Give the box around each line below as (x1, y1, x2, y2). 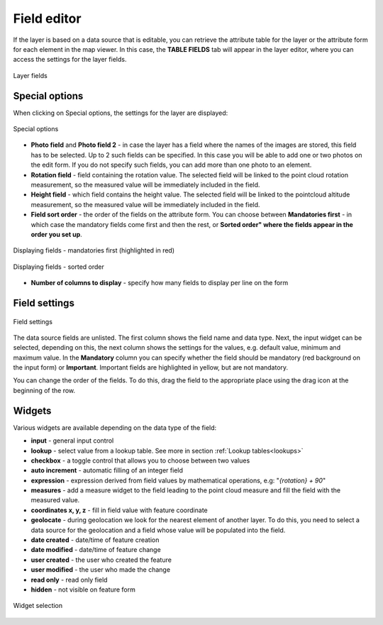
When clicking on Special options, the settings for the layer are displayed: (13, 109, 228, 117)
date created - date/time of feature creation (30, 536, 160, 544)
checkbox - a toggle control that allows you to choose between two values (30, 456, 250, 465)
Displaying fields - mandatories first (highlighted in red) (13, 246, 175, 255)
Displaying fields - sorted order (13, 262, 104, 271)
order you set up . (30, 230, 83, 238)
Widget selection (13, 602, 63, 610)
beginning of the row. (13, 386, 76, 394)
